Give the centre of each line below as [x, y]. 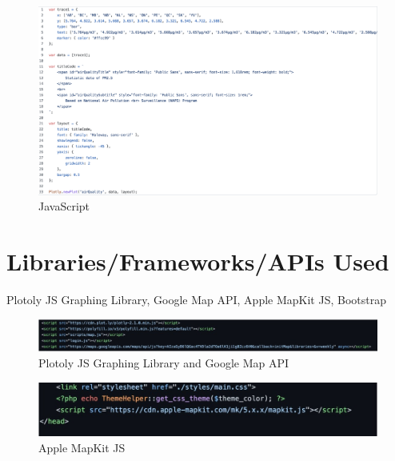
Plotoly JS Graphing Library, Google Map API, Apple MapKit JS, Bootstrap [196, 299]
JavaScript [64, 206]
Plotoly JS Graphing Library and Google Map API [164, 363]
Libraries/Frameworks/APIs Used [198, 261]
